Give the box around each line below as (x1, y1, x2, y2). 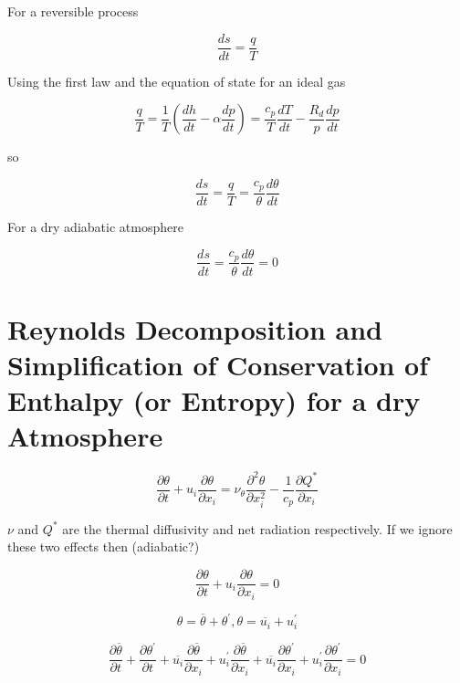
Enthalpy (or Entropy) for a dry (7, 382, 421, 419)
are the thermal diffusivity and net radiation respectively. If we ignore (62, 519, 453, 538)
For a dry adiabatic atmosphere (7, 216, 183, 236)
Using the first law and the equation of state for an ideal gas (7, 71, 346, 90)
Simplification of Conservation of (7, 345, 429, 383)
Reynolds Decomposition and (7, 310, 382, 347)
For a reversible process (7, 2, 139, 20)
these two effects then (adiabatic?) (7, 537, 200, 556)
